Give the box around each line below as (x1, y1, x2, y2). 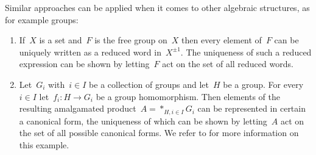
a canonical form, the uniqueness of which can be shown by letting (19, 114, 267, 127)
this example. (19, 138, 69, 151)
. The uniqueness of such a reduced (180, 45, 312, 58)
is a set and (39, 34, 82, 46)
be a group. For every (223, 77, 304, 90)
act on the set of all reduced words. (162, 57, 293, 70)
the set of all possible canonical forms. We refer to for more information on (19, 126, 299, 139)
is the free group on (94, 34, 167, 46)
